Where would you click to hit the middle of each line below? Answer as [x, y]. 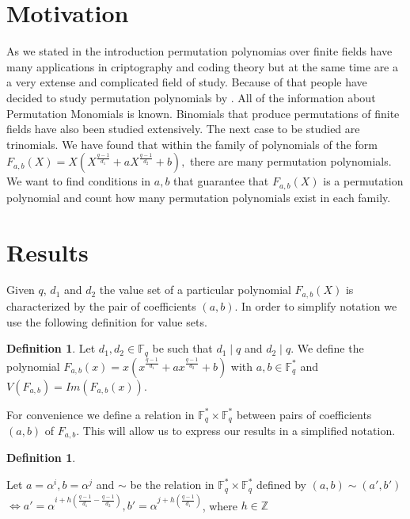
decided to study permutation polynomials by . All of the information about [191, 97]
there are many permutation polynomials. [291, 161]
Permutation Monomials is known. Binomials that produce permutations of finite [203, 113]
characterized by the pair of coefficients [101, 305]
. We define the [327, 348]
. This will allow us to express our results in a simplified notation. [236, 430]
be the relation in [172, 485]
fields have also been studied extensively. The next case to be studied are [183, 129]
